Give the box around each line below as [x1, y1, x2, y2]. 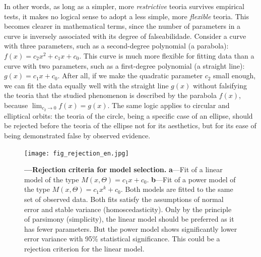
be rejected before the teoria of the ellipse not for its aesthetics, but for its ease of [4, 120, 256, 131]
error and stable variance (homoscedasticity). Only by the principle [24, 203, 232, 214]
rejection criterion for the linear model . [24, 243, 145, 253]
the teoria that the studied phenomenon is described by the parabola [4, 90, 217, 100]
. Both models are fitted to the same [120, 184, 233, 194]
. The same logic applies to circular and [107, 99, 230, 110]
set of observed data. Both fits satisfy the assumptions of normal [24, 194, 224, 204]
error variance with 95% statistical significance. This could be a [24, 233, 220, 244]
